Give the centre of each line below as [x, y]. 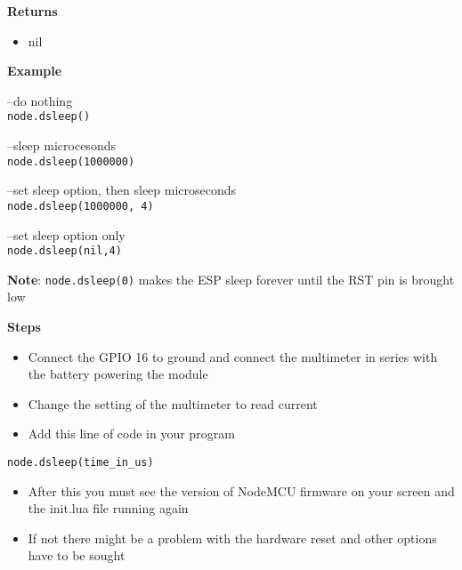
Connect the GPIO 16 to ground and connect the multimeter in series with [233, 356]
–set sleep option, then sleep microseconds [122, 190]
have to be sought [77, 555]
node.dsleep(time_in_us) [81, 462]
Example [35, 71]
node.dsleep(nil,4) [65, 251]
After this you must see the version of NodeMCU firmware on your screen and [241, 490]
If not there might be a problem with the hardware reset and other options [232, 538]
